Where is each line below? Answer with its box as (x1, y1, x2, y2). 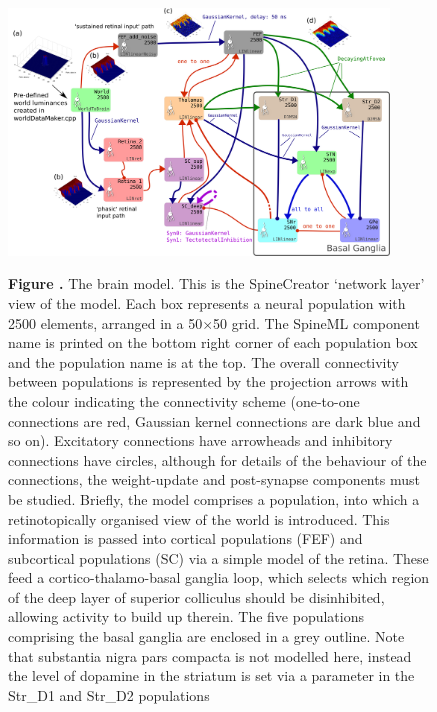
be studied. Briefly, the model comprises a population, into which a (8, 488, 420, 509)
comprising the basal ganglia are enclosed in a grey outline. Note (8, 626, 405, 647)
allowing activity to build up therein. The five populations (8, 606, 365, 627)
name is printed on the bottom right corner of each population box (8, 332, 418, 353)
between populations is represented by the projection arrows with (8, 371, 409, 392)
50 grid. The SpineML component (213, 312, 420, 333)
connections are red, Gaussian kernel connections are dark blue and (8, 410, 421, 431)
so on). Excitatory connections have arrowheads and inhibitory (8, 430, 393, 451)
